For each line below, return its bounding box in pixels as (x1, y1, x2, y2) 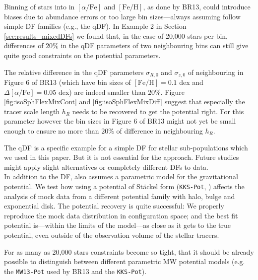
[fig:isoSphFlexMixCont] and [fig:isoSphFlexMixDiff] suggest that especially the (4, 96, 245, 107)
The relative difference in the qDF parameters (4, 67, 144, 77)
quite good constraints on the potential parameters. (4, 50, 161, 60)
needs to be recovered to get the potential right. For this (72, 106, 244, 116)
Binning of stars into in (4, 1, 75, 11)
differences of (4, 40, 44, 51)
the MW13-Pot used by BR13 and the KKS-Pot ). (4, 266, 147, 276)
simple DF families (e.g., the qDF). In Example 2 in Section (4, 21, 187, 31)
